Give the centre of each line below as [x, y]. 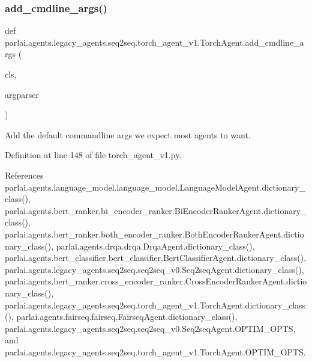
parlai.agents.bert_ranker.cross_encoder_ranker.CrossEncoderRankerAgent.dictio [156, 281]
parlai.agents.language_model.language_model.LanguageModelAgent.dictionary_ [155, 187]
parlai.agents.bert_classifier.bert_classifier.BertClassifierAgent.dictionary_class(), [156, 258]
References [24, 175]
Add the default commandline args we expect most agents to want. [128, 134]
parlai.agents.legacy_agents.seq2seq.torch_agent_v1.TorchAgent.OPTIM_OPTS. [155, 351]
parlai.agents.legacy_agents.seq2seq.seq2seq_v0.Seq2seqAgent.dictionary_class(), [154, 269]
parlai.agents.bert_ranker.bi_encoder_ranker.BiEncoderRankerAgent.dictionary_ [156, 210]
